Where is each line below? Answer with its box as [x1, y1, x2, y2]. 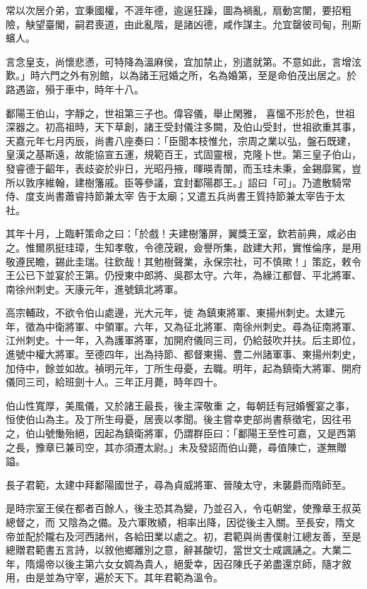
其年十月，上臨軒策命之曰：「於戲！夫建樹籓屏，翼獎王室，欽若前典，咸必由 [6, 226, 356, 241]
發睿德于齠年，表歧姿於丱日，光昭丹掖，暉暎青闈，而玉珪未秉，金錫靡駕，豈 [6, 160, 361, 175]
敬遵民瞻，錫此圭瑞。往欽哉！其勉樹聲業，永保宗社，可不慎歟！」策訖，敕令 [6, 254, 361, 268]
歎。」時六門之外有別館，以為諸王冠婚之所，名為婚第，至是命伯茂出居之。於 [6, 68, 356, 83]
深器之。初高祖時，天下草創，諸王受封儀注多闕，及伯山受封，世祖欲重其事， [6, 119, 361, 134]
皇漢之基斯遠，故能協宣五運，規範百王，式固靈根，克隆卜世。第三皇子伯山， [6, 147, 361, 162]
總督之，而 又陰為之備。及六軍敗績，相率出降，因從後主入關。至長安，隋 [6, 515, 345, 529]
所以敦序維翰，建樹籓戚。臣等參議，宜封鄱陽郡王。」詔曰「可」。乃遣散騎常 [6, 174, 351, 189]
